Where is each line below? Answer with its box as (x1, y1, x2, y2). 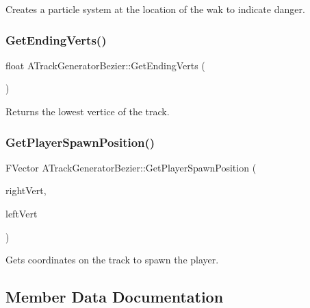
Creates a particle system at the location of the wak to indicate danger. (5, 2, 305, 16)
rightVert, (5, 183, 47, 198)
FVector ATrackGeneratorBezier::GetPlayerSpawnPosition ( (5, 160, 257, 174)
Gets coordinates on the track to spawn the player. (5, 252, 219, 267)
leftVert (5, 206, 38, 220)
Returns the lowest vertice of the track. (5, 104, 170, 118)
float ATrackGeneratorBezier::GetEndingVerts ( (5, 58, 205, 72)
